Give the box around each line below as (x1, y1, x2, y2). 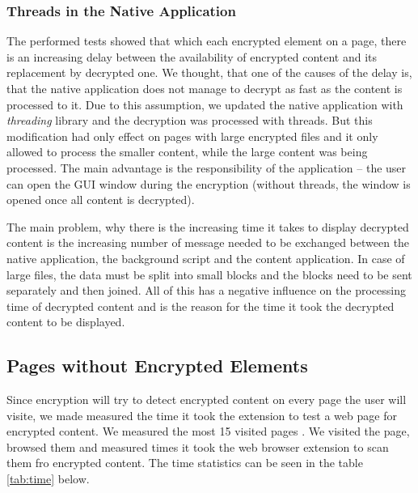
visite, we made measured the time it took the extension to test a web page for (6, 406, 397, 423)
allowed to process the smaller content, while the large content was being (6, 143, 368, 160)
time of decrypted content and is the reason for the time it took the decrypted (6, 297, 395, 314)
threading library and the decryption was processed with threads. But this (6, 112, 373, 129)
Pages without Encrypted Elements (6, 353, 308, 378)
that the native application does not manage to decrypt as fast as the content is (6, 80, 403, 96)
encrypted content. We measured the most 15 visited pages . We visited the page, (6, 423, 410, 440)
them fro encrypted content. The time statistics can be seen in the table (6, 454, 363, 471)
